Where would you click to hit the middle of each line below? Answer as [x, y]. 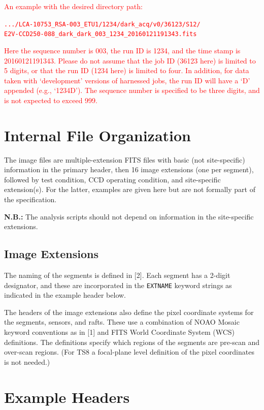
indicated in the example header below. [65, 295]
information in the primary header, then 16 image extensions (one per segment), [129, 169]
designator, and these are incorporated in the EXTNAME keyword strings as [118, 285]
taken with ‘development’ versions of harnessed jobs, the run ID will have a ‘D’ [127, 80]
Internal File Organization [98, 135]
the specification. [30, 199]
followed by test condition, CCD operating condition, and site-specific [112, 179]
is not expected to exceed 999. [51, 100]
